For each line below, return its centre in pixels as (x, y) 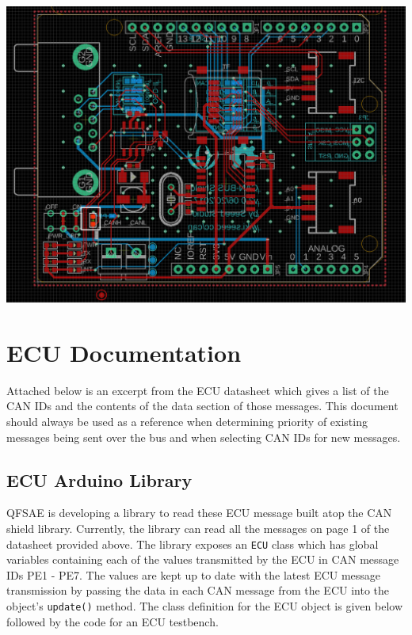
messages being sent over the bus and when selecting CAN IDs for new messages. (204, 437)
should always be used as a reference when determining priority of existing (187, 421)
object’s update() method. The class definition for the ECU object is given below (204, 605)
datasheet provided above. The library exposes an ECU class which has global (193, 544)
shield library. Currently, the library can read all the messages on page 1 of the (198, 528)
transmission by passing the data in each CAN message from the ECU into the (198, 590)
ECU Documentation (124, 352)
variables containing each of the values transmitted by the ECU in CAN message (203, 559)
